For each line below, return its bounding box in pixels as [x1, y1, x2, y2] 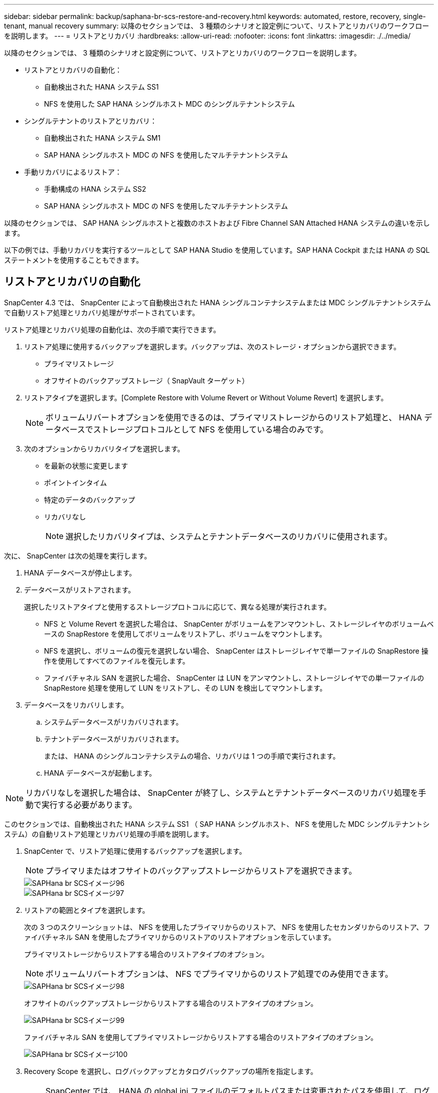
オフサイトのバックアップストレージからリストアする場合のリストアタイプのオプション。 [24, 998, 317, 1007]
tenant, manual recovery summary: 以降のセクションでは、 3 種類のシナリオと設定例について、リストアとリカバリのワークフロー [4, 22, 429, 30]
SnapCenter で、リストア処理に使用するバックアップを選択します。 [24, 846, 246, 855]
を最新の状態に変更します [44, 461, 128, 470]
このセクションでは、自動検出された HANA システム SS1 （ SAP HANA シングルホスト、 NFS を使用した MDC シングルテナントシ [4, 819, 430, 828]
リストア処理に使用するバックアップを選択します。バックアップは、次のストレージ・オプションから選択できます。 [24, 342, 400, 351]
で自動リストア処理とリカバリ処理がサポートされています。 [4, 308, 199, 317]
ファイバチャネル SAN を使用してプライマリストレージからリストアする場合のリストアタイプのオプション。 [24, 1032, 378, 1041]
